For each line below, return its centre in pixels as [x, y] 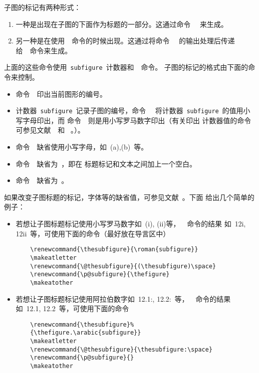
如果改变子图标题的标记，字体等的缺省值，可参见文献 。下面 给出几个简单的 [129, 197]
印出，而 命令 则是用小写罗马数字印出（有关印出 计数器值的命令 [144, 120]
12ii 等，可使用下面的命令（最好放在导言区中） [93, 233]
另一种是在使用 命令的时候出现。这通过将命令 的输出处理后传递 [125, 41]
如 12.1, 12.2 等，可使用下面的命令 [72, 308]
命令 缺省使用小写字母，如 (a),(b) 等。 [82, 147]
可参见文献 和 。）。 [50, 130]
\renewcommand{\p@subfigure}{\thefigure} [100, 275]
